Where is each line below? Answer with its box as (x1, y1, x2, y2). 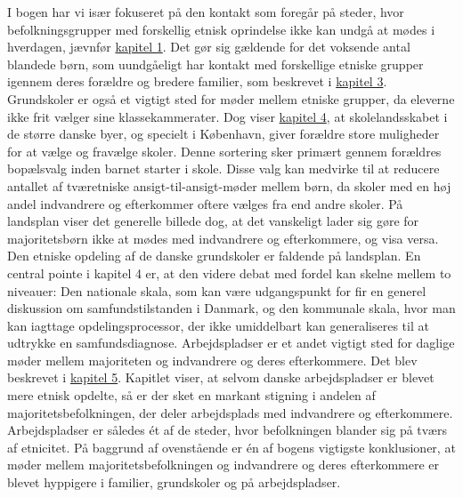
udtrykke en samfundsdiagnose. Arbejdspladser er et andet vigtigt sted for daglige (7, 333, 455, 352)
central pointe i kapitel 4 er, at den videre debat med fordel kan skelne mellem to (7, 263, 451, 282)
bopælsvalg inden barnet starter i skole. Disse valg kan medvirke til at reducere (7, 159, 440, 178)
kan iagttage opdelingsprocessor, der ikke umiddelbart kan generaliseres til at (7, 316, 429, 334)
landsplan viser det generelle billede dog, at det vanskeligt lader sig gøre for (7, 212, 419, 230)
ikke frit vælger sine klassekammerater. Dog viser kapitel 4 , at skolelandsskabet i (7, 107, 448, 125)
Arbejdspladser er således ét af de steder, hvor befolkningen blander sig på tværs (7, 421, 447, 439)
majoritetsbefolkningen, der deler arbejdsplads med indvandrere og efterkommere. (7, 403, 453, 421)
